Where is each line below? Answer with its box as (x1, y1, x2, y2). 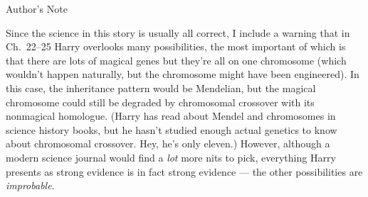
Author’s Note (6, 1, 68, 16)
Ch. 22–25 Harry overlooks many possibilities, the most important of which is (6, 39, 346, 54)
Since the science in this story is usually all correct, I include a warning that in (6, 25, 350, 40)
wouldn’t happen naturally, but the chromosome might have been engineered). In (6, 67, 359, 81)
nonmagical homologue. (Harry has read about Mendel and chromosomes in (6, 108, 336, 123)
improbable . (6, 178, 55, 193)
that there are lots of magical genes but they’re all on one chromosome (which (6, 52, 347, 67)
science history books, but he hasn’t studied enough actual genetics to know (6, 122, 337, 137)
